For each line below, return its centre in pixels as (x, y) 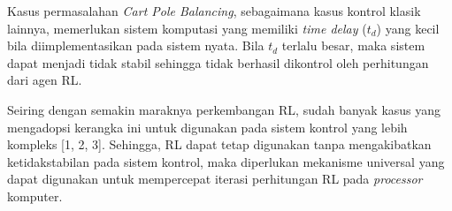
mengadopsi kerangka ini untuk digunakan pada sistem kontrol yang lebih (207, 127)
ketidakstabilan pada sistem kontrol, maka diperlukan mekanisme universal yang (226, 161)
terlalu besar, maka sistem (353, 45)
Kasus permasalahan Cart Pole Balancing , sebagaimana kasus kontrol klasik (214, 11)
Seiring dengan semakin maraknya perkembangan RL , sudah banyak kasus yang (224, 109)
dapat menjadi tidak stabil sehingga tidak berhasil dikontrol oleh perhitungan (218, 62)
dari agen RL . (45, 80)
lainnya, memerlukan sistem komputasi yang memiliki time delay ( (187, 28)
